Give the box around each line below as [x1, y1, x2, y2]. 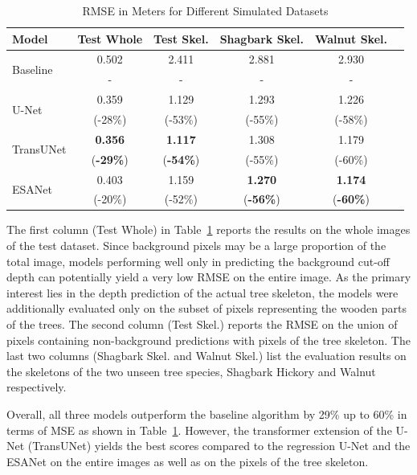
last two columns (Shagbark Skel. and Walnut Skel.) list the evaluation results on [6, 347, 407, 364]
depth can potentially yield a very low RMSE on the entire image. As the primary [6, 268, 411, 285]
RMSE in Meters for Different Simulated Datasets [82, 2, 329, 18]
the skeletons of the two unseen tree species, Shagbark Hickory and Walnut [6, 362, 376, 379]
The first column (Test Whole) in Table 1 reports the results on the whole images [6, 221, 411, 238]
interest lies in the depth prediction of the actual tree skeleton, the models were [6, 284, 399, 301]
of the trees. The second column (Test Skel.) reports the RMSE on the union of [6, 316, 398, 332]
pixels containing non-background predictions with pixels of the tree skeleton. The [6, 331, 411, 348]
